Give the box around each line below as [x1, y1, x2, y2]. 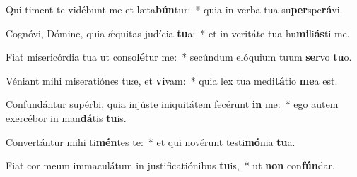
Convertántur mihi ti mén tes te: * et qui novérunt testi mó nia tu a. [6, 134, 295, 149]
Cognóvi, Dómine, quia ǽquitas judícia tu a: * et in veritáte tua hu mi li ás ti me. [6, 25, 350, 40]
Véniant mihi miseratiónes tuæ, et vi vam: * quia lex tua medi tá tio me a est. [6, 73, 338, 87]
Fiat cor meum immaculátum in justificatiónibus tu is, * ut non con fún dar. [6, 158, 335, 173]
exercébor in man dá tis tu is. [6, 110, 127, 125]
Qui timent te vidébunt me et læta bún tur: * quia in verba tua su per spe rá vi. [6, 2, 343, 16]
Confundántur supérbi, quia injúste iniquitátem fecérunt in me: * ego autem [6, 97, 339, 111]
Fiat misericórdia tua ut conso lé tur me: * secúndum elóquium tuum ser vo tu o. [6, 49, 352, 64]
